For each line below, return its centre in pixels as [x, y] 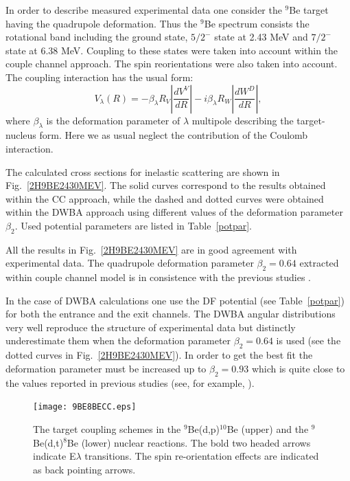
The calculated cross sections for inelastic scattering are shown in [143, 171]
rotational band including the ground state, [97, 37]
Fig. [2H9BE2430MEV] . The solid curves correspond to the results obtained [166, 185]
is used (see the [308, 340]
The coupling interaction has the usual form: [100, 77]
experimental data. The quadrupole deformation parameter [130, 263]
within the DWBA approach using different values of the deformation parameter [174, 212]
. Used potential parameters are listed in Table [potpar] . [133, 225]
